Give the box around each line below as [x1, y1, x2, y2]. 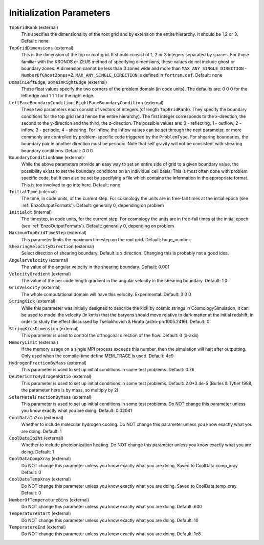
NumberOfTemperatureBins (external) [9, 497, 89, 502]
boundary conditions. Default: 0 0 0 [21, 147, 93, 154]
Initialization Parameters [9, 7, 110, 18]
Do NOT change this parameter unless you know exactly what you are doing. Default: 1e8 [21, 531, 201, 537]
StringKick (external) [9, 298, 56, 304]
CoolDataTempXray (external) [9, 476, 71, 482]
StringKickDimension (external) [9, 325, 79, 331]
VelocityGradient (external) [9, 271, 71, 276]
